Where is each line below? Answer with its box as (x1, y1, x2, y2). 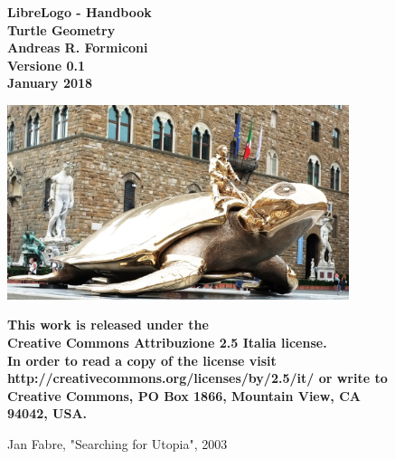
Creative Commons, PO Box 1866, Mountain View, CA (7, 386, 361, 405)
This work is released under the (7, 315, 209, 334)
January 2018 (7, 73, 93, 92)
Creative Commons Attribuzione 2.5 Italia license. (7, 332, 327, 351)
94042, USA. (7, 404, 88, 423)
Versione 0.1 (7, 55, 85, 74)
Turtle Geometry (7, 20, 116, 39)
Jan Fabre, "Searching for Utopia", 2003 (7, 434, 228, 453)
